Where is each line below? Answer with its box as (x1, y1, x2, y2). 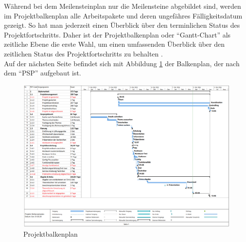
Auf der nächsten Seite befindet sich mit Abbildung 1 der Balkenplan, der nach (4, 58, 240, 68)
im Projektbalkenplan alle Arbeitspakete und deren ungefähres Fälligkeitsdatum (4, 10, 243, 20)
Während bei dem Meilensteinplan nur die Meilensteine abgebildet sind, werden (4, 1, 241, 11)
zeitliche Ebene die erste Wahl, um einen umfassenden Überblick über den (4, 39, 225, 49)
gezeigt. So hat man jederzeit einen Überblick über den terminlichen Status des (4, 20, 240, 30)
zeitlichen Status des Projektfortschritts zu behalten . (4, 48, 163, 58)
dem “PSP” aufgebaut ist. (4, 68, 81, 78)
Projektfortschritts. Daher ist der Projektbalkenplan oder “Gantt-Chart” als (4, 29, 231, 39)
